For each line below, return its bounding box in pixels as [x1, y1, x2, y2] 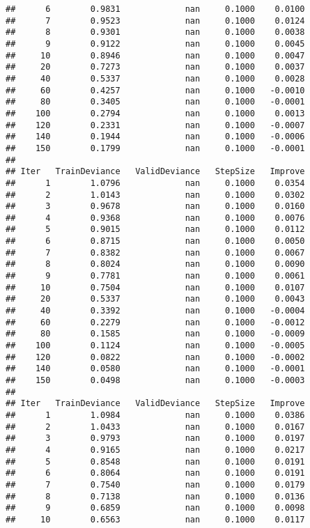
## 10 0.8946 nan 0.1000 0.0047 [6, 50, 305, 61]
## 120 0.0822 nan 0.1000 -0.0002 [6, 352, 305, 362]
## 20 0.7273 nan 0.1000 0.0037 [6, 62, 305, 72]
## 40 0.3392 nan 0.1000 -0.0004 [6, 306, 305, 316]
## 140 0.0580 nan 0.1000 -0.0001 [6, 364, 305, 374]
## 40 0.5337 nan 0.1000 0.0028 [6, 73, 305, 84]
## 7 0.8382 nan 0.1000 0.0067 [6, 247, 305, 258]
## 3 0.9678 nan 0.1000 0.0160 [6, 201, 305, 212]
